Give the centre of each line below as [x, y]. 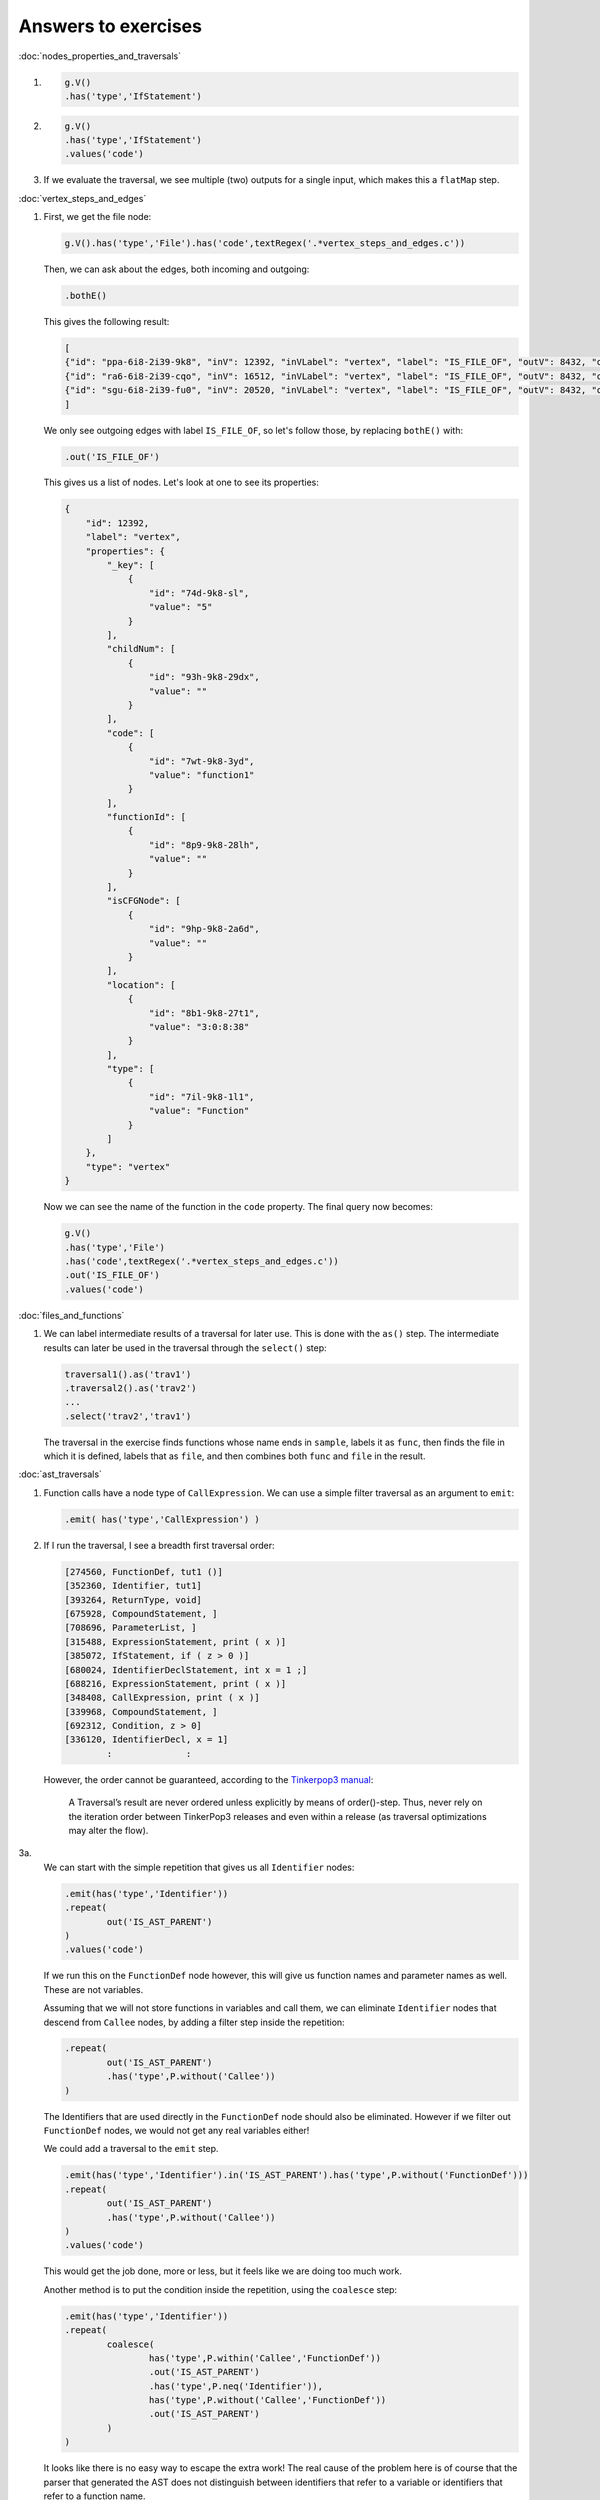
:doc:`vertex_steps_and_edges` [82, 198]
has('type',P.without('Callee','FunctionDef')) [267, 2400]
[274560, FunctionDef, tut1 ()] [144, 1571]
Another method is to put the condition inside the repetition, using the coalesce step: [220, 2289]
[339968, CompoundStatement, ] [141, 1711]
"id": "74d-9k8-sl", [199, 593]
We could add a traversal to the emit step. [131, 2149]
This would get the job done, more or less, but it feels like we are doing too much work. [222, 2271]
